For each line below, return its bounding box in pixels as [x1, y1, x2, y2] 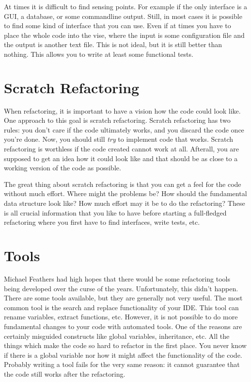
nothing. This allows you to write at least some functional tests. [4, 49, 193, 59]
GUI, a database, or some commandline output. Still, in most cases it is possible [4, 11, 242, 21]
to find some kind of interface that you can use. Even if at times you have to [4, 20, 231, 31]
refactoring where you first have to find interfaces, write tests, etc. [4, 217, 200, 227]
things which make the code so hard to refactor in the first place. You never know [4, 340, 247, 350]
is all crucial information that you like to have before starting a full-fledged [4, 207, 227, 217]
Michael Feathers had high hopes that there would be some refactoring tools [4, 273, 230, 283]
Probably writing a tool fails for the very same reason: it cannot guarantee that [4, 359, 240, 369]
